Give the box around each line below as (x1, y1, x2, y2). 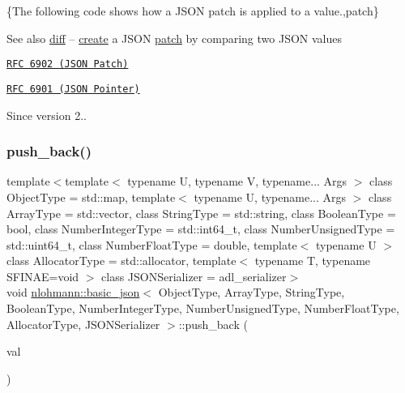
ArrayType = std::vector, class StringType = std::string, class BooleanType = (6, 204, 396, 221)
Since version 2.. (6, 106, 87, 123)
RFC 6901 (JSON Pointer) (6, 83, 140, 95)
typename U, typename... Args (194, 188, 347, 205)
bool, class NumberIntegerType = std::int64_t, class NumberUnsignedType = (6, 220, 395, 237)
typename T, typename (254, 252, 371, 269)
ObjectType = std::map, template (6, 188, 176, 205)
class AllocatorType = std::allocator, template (6, 252, 237, 269)
